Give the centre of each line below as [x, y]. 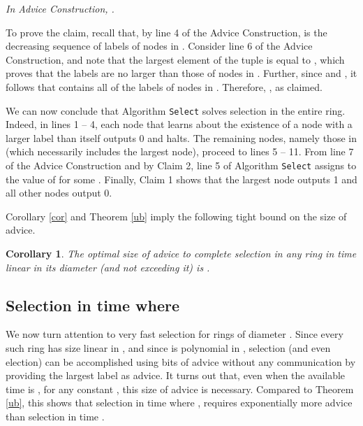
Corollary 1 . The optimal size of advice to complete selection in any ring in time [181, 254]
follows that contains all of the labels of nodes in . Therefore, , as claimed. [164, 86]
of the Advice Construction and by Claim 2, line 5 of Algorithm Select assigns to [181, 165]
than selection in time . [55, 416]
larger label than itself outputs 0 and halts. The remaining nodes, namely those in [181, 137]
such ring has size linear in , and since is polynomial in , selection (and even [168, 348]
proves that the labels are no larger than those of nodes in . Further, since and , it [181, 73]
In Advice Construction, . [60, 8]
